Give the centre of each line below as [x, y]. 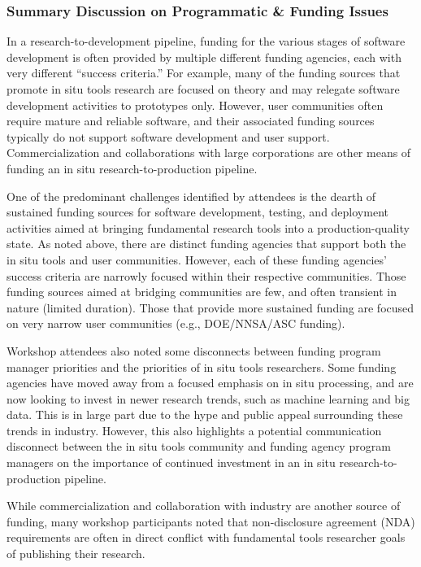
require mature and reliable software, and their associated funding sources [191, 121]
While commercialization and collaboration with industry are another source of [204, 506]
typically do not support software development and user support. [168, 136]
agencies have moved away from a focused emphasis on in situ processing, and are [210, 383]
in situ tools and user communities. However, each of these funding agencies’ [197, 259]
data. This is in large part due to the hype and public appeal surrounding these [205, 414]
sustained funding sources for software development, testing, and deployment [197, 212]
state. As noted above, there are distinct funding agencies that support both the [206, 244]
